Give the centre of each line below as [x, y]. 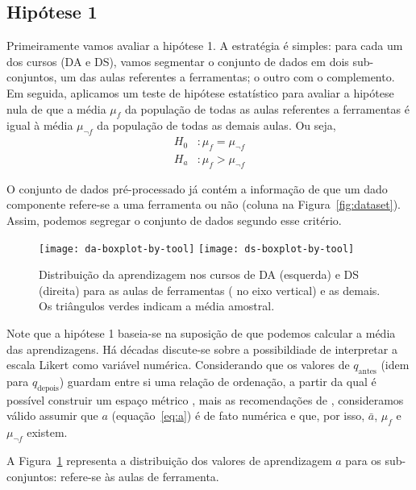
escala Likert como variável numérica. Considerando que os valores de [178, 365]
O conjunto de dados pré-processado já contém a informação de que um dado [197, 188]
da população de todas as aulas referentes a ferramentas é [267, 108]
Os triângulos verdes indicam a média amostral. [157, 306]
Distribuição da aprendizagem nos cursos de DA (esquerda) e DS [199, 274]
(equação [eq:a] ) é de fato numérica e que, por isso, [238, 415]
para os [363, 461]
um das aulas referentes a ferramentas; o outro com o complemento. [227, 77]
